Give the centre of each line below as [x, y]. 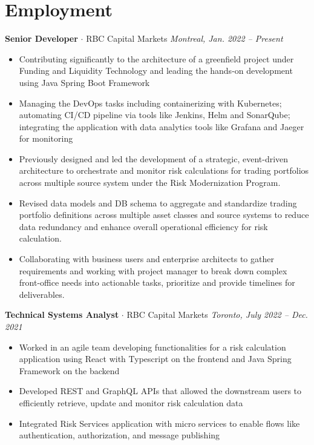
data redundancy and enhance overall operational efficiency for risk [143, 226]
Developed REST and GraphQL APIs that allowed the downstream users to [160, 391]
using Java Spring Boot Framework [84, 82]
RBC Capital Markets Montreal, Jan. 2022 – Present [185, 38]
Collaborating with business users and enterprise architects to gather [146, 259]
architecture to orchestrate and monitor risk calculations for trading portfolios [164, 170]
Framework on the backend [69, 370]
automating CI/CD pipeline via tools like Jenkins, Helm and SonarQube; [155, 115]
